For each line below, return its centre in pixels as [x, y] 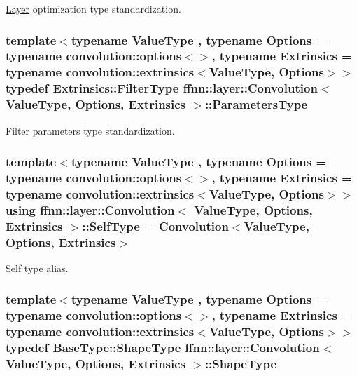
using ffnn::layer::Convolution [90, 209]
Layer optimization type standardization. [93, 8]
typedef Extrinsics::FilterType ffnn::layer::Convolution [162, 88]
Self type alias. [37, 268]
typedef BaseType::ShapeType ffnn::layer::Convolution [163, 348]
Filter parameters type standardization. [90, 130]
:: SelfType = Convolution [155, 226]
